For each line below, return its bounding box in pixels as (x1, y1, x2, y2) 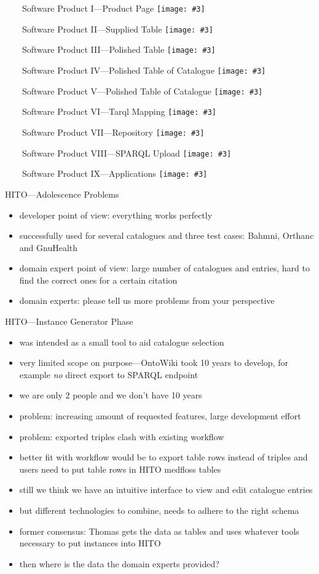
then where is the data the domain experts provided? (19, 557, 219, 570)
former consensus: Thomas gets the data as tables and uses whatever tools (19, 524, 299, 537)
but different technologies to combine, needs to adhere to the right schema (19, 504, 299, 516)
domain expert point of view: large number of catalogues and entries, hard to (19, 262, 310, 274)
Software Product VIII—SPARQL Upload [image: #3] (22, 146, 232, 159)
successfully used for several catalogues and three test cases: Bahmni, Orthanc (19, 229, 314, 242)
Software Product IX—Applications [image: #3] (22, 167, 208, 180)
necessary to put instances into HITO (19, 537, 161, 549)
